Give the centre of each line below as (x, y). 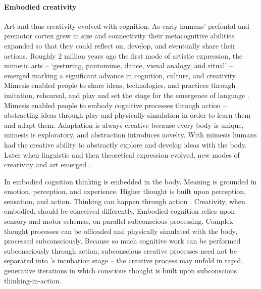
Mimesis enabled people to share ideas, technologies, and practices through (120, 85)
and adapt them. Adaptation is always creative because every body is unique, (124, 125)
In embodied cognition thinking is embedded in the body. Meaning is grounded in (130, 181)
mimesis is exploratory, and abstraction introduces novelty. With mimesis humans (130, 135)
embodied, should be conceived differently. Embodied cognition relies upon (120, 211)
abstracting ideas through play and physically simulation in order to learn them (127, 115)
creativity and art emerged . (47, 164)
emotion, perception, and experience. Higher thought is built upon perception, (125, 191)
